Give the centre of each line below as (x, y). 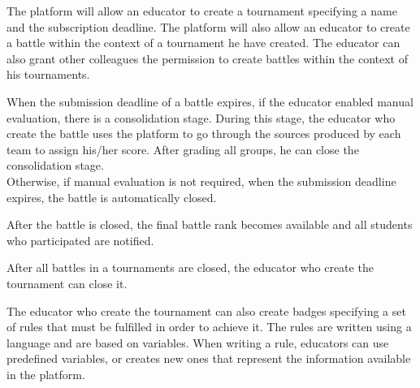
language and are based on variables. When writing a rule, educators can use (198, 342)
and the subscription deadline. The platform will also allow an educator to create (208, 26)
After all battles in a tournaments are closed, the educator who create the (190, 267)
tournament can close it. (67, 283)
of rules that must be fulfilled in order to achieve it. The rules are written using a (209, 327)
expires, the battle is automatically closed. (112, 197)
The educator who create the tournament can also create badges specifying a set (206, 310)
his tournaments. (48, 74)
